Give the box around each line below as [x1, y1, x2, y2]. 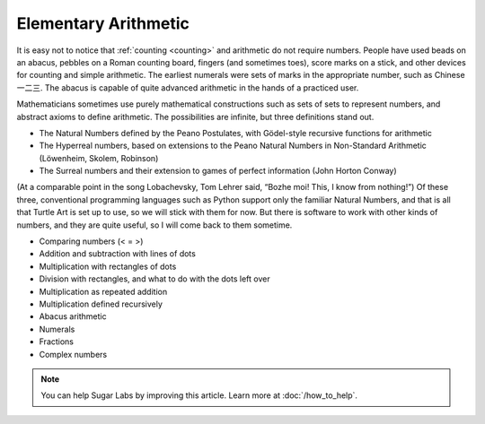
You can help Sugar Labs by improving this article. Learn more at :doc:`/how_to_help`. [40, 390, 358, 401]
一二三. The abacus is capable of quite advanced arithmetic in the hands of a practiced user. [16, 82, 359, 93]
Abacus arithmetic [39, 311, 107, 322]
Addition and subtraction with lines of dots [39, 248, 197, 259]
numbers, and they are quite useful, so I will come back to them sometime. [16, 220, 293, 230]
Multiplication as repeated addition [39, 286, 168, 297]
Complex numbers [39, 349, 108, 359]
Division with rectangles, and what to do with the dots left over [39, 273, 270, 284]
